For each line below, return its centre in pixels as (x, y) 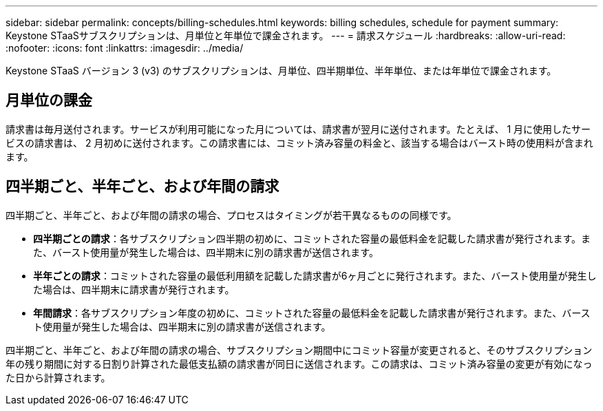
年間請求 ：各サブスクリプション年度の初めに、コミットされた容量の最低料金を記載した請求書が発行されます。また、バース (312, 313)
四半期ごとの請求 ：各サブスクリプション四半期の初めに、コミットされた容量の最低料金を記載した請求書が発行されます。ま (312, 238)
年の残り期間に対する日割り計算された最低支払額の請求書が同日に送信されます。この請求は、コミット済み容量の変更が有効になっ (299, 363)
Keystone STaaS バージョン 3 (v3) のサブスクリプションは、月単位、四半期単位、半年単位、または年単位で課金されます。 (281, 71)
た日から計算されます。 (58, 377)
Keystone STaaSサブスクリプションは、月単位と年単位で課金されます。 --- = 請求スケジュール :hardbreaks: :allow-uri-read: (286, 35)
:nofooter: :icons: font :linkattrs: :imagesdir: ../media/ (125, 48)
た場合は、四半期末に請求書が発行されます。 (134, 289)
